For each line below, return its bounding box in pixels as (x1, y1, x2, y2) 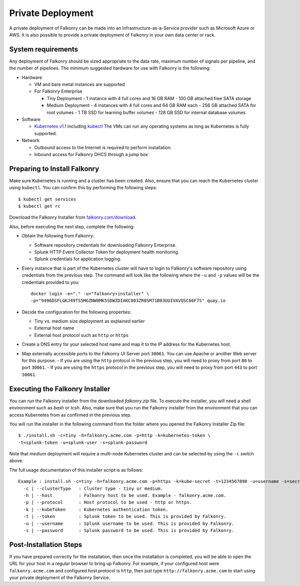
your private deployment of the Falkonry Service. (9, 574, 110, 580)
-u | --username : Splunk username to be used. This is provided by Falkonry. (23, 520, 234, 526)
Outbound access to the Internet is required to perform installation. (34, 144, 172, 150)
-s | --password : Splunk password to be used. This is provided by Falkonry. (23, 527, 234, 533)
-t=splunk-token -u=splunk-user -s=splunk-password (18, 439, 147, 445)
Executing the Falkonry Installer (9, 384, 110, 393)
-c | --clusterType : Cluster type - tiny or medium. (23, 485, 163, 491)
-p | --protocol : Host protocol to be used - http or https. (23, 499, 192, 505)
